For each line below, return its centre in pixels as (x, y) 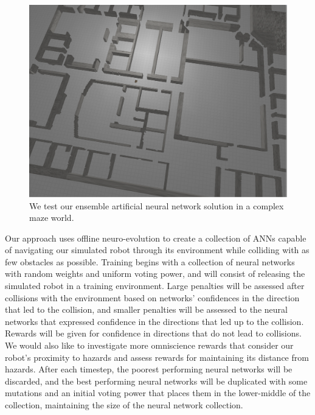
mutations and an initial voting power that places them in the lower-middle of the (158, 393)
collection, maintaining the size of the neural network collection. (124, 405)
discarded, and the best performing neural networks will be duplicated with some (156, 381)
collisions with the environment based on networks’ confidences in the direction (152, 297)
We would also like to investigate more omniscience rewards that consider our (149, 345)
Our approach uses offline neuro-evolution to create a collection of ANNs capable (156, 238)
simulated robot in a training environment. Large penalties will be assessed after (155, 286)
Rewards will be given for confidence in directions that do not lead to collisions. (153, 333)
